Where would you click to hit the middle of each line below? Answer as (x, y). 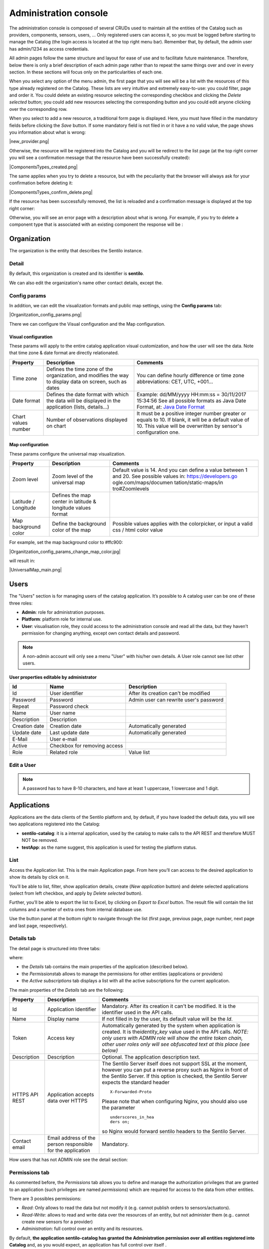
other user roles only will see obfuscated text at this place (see (176, 1044)
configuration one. (158, 432)
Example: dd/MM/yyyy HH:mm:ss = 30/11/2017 (192, 394)
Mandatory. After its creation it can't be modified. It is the (169, 1006)
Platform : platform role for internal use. (62, 619)
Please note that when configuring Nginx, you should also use (175, 1101)
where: (16, 958)
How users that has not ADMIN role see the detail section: (68, 1160)
